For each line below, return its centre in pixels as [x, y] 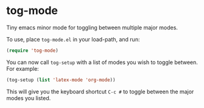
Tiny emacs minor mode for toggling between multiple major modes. [92, 27]
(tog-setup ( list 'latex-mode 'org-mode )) [61, 80]
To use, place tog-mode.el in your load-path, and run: [73, 39]
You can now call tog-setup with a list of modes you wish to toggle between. [102, 62]
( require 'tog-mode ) [33, 50]
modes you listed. [29, 98]
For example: [23, 68]
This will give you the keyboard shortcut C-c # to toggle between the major [100, 92]
